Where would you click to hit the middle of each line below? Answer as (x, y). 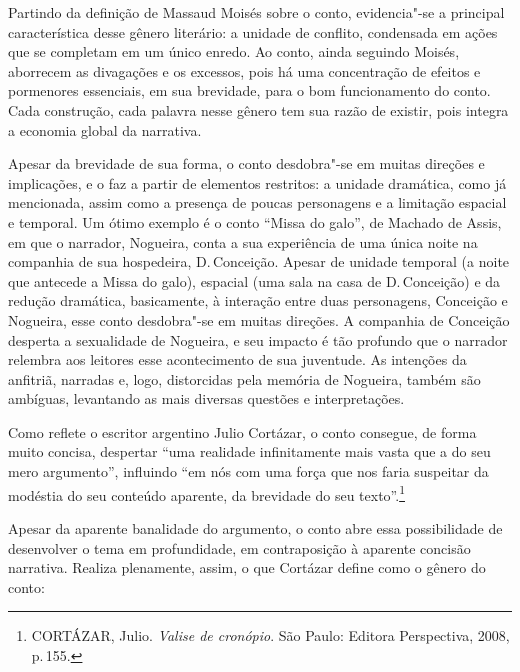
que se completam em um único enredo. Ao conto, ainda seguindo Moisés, (234, 51)
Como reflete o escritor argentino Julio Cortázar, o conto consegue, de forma (242, 431)
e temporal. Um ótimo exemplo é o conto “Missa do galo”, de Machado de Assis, (255, 221)
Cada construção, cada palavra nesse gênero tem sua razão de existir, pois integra (258, 109)
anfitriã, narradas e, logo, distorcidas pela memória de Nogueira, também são (244, 378)
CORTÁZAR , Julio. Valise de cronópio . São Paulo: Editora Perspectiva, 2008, (270, 635)
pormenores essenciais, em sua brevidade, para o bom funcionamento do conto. (249, 90)
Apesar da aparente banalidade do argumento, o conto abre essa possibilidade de (255, 527)
